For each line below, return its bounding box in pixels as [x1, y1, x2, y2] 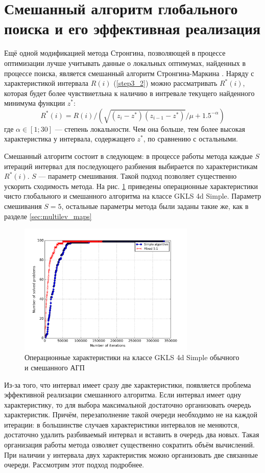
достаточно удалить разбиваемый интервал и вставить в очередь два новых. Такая [4, 429, 259, 440]
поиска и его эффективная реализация [4, 18, 261, 39]
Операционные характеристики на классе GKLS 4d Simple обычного [25, 352, 239, 363]
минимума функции [4, 98, 65, 108]
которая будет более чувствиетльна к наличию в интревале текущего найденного [4, 87, 255, 98]
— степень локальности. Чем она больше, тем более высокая [55, 123, 246, 134]
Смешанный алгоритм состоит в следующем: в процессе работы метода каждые [4, 151, 253, 161]
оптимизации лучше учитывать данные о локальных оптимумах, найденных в [4, 57, 246, 68]
